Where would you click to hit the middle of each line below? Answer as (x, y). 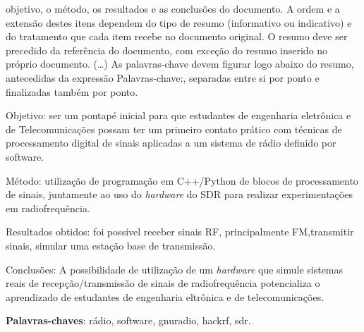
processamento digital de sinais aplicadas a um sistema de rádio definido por (171, 143)
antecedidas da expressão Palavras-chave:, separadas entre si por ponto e (163, 77)
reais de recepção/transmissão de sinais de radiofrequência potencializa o (163, 283)
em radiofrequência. (48, 208)
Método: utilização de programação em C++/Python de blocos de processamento (182, 180)
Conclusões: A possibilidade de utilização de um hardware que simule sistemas (175, 269)
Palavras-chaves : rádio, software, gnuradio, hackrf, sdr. (128, 320)
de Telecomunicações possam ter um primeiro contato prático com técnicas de (174, 129)
